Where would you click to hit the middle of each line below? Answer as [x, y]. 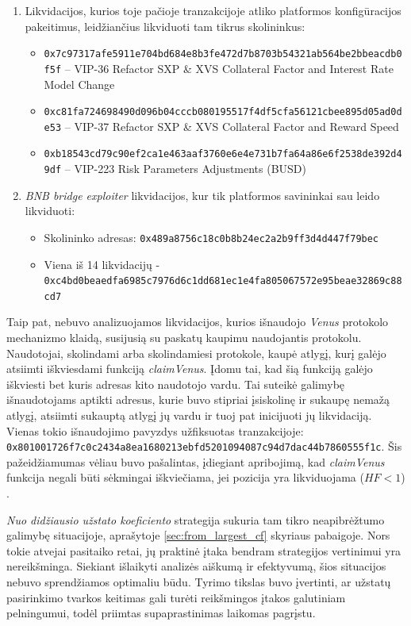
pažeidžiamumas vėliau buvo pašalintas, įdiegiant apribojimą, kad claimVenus [196, 461]
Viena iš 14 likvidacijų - [102, 264]
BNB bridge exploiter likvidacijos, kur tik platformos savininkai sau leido [202, 195]
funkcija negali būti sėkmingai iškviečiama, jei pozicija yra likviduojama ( [185, 477]
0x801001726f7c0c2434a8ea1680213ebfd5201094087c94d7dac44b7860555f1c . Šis [204, 446]
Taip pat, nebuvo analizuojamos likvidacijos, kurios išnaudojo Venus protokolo [198, 322]
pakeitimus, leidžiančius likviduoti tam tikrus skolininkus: [165, 26]
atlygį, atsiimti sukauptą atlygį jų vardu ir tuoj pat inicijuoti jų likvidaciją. [189, 415]
